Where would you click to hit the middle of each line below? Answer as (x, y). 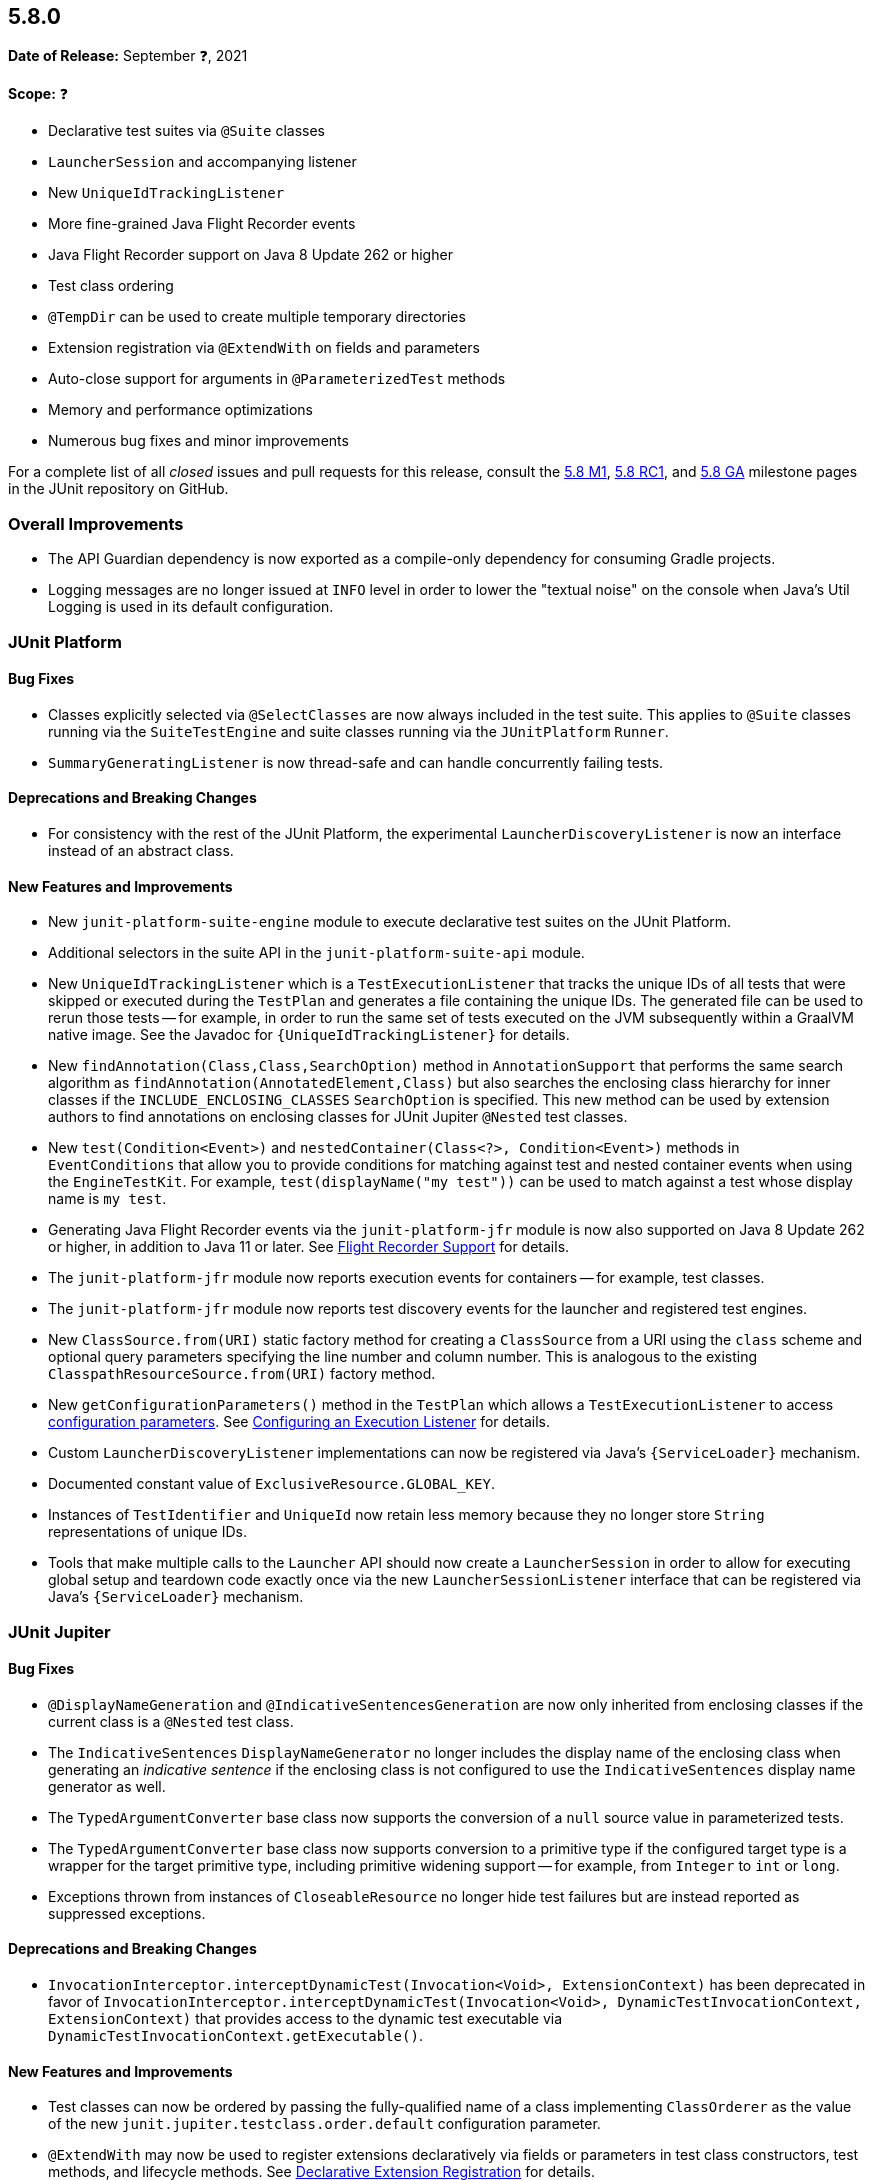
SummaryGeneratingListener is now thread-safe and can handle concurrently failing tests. (356, 762)
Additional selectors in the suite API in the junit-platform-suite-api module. (316, 953)
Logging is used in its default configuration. (191, 607)
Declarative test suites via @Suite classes (186, 131)
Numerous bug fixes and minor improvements (198, 441)
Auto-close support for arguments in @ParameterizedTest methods (277, 379)
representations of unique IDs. (147, 1532)
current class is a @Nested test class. (171, 1721)
